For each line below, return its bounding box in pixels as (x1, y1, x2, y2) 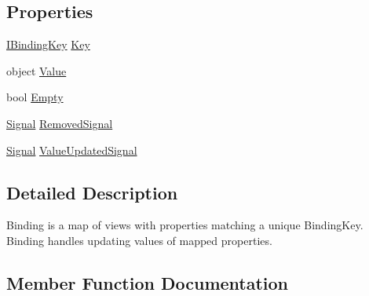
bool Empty (6, 89, 64, 105)
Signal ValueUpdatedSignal (6, 141, 137, 158)
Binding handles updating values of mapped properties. (6, 232, 272, 248)
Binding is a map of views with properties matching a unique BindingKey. (6, 217, 364, 233)
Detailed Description (6, 180, 178, 204)
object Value (6, 62, 67, 79)
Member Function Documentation (6, 270, 289, 294)
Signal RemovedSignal (6, 115, 113, 131)
